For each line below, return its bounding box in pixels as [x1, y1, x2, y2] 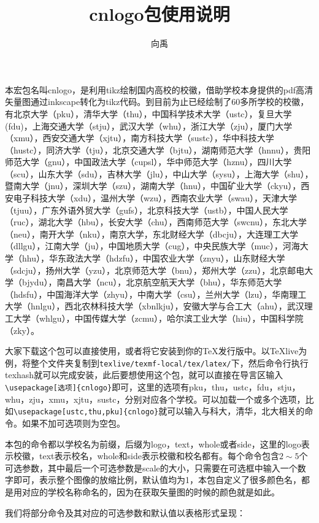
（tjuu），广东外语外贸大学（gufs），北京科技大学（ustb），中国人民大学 [5, 203, 288, 216]
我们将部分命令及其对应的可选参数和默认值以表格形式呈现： [5, 506, 245, 519]
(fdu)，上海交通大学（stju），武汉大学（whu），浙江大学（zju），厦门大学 [5, 119, 293, 132]
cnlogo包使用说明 [89, 1, 230, 26]
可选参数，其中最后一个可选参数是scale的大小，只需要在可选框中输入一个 [5, 461, 298, 474]
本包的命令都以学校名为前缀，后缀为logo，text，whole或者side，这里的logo [5, 437, 301, 450]
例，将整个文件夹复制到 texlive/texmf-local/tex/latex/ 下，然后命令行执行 [5, 356, 309, 369]
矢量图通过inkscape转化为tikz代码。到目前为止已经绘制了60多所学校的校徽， [5, 95, 309, 108]
